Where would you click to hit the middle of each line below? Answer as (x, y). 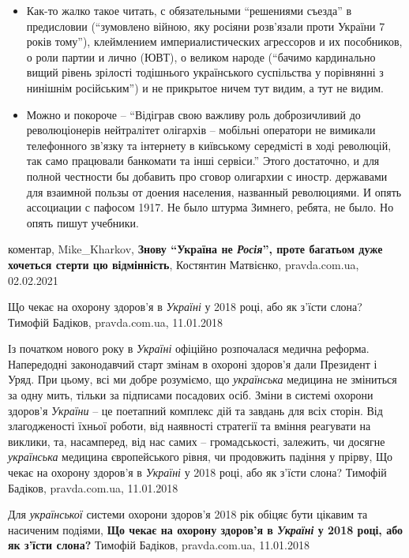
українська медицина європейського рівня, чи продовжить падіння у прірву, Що (201, 457)
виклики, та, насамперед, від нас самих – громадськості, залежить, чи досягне (197, 441)
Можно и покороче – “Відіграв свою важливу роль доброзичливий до (193, 114)
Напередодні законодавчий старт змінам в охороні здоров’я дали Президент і (193, 363)
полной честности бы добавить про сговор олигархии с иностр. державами (207, 176)
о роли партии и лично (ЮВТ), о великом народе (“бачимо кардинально (201, 56)
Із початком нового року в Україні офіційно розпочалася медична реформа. (189, 348)
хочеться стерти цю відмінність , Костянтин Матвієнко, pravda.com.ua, (184, 264)
